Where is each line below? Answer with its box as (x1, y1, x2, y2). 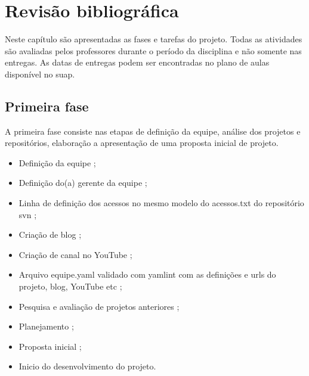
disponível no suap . (5, 67, 75, 80)
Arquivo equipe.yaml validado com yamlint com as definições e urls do (18, 268, 276, 281)
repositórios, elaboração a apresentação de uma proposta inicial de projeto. (5, 136, 279, 149)
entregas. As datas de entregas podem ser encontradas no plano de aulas (5, 56, 270, 69)
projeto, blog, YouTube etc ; (18, 280, 122, 293)
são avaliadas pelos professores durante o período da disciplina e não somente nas (5, 44, 302, 57)
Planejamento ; (18, 320, 74, 333)
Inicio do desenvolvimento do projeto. (18, 360, 156, 372)
